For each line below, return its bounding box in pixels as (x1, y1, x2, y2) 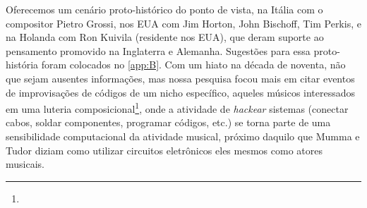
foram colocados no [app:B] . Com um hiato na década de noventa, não (41, 57, 346, 72)
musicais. (6, 157, 44, 171)
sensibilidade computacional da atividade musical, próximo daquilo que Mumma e (6, 129, 360, 143)
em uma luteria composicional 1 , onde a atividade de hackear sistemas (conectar (6, 99, 349, 116)
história (6, 57, 39, 72)
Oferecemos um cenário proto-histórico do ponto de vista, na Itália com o (6, 2, 323, 16)
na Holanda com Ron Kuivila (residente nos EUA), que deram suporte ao (6, 30, 324, 44)
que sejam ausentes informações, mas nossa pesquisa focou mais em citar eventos (6, 71, 355, 85)
